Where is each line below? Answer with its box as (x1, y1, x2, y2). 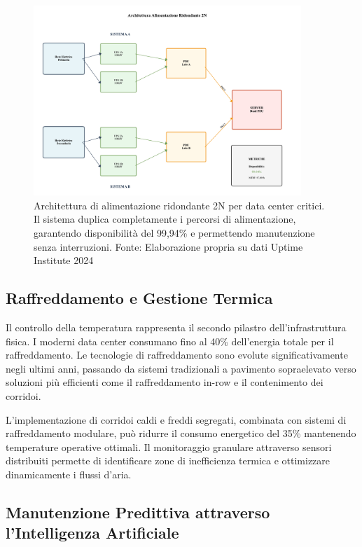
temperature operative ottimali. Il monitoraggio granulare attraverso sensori (6, 439, 332, 454)
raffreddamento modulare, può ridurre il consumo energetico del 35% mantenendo (6, 426, 356, 441)
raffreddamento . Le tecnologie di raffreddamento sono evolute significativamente (6, 347, 348, 362)
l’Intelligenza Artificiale (6, 522, 179, 543)
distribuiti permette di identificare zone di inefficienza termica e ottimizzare (6, 453, 330, 468)
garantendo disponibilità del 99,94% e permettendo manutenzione (34, 226, 315, 240)
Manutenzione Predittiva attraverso (6, 501, 270, 522)
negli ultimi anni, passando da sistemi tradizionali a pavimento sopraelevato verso (6, 361, 356, 375)
